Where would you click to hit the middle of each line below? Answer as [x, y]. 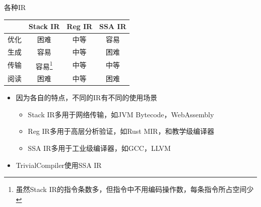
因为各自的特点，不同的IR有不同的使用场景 [87, 97]
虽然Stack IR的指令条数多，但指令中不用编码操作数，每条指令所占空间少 [135, 189]
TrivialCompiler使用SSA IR [59, 165]
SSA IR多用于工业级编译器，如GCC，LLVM [99, 148]
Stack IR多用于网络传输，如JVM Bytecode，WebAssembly [121, 114]
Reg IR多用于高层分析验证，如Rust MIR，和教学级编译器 [121, 131]
